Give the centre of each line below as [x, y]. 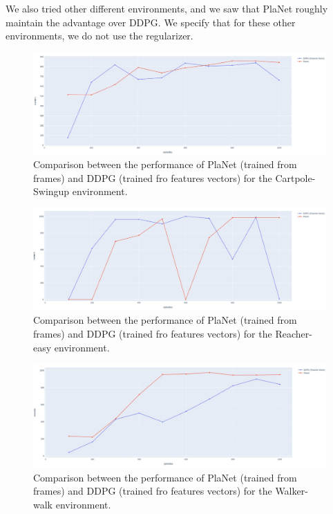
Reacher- [294, 333]
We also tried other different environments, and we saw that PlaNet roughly [167, 8]
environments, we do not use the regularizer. [99, 36]
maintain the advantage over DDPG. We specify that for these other [151, 22]
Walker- [292, 491]
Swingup [51, 191]
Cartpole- [295, 177]
